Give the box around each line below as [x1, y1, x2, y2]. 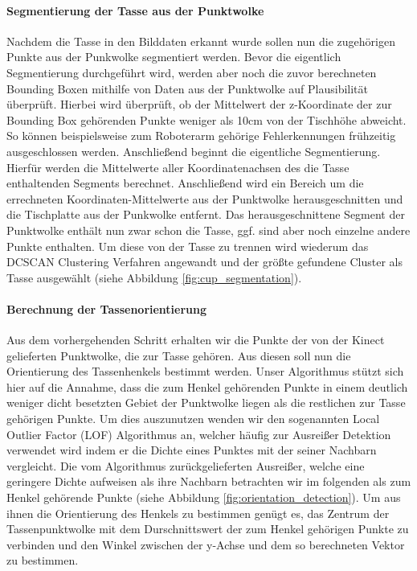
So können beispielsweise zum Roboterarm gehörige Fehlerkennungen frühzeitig [6, 127, 396, 144]
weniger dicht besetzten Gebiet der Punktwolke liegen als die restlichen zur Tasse [6, 394, 406, 411]
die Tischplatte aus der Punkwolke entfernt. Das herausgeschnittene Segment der [6, 206, 405, 223]
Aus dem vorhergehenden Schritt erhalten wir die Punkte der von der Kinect [6, 331, 385, 348]
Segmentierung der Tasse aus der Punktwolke [6, 2, 264, 18]
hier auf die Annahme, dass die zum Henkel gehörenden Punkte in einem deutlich [6, 378, 408, 395]
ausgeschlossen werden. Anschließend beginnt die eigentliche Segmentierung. [6, 142, 381, 159]
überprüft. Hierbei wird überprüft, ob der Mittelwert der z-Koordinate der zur [6, 96, 392, 113]
